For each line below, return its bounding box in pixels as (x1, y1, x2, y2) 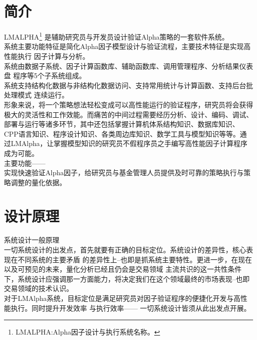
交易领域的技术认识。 (4, 283, 73, 293)
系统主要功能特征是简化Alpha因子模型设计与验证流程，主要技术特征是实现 (4, 41, 244, 51)
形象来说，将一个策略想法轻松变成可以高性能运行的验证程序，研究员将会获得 (4, 99, 253, 109)
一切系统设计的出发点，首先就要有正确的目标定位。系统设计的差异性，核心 (4, 244, 246, 254)
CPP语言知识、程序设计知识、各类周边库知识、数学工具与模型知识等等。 (4, 128, 240, 139)
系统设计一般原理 (4, 235, 59, 245)
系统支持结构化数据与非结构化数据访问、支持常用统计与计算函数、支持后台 (4, 80, 246, 90)
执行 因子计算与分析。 (17, 50, 89, 61)
